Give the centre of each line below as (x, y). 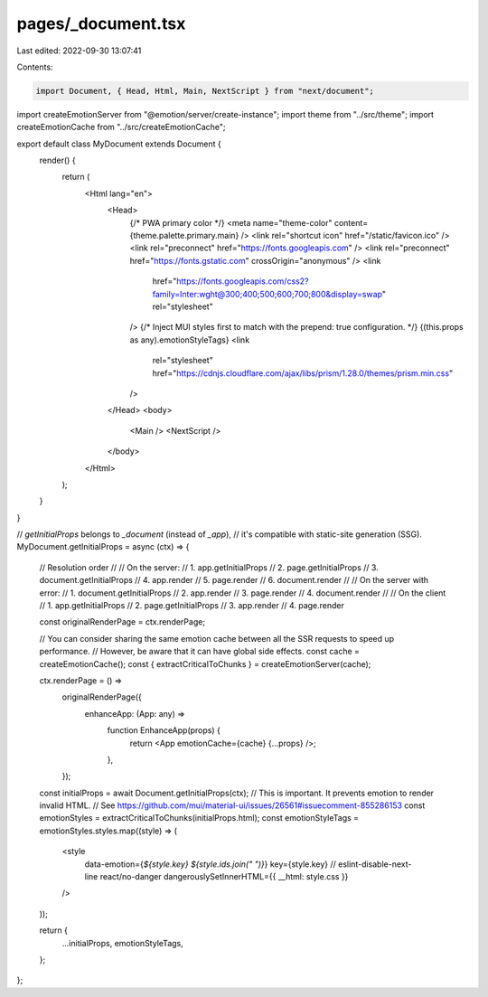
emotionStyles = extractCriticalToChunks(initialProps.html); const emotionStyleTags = (199, 818)
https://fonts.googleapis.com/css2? (243, 281)
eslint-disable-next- (375, 864)
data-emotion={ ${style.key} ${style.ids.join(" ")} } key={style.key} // (210, 864)
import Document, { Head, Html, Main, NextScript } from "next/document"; (205, 91)
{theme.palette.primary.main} (184, 236)
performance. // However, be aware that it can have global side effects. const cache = (200, 652)
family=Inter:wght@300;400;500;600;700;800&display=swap (267, 294)
